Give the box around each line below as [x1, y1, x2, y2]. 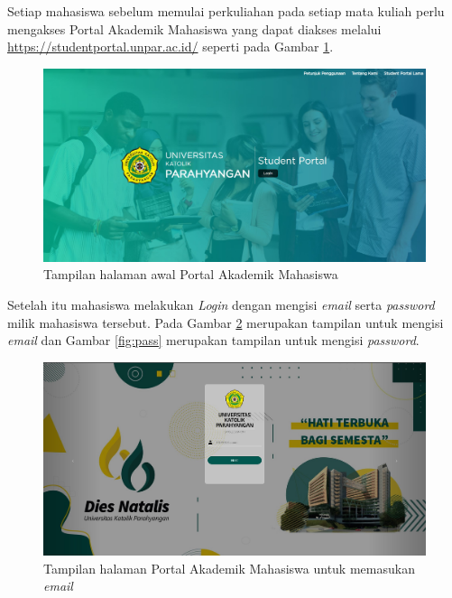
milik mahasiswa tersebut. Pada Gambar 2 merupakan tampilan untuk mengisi [7, 313, 444, 332]
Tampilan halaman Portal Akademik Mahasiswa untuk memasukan [43, 558, 415, 577]
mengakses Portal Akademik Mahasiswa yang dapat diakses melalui [7, 19, 382, 38]
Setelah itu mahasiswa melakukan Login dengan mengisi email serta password [7, 295, 435, 314]
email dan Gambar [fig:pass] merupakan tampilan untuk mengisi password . [7, 331, 420, 350]
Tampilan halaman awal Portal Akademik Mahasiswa [43, 265, 338, 284]
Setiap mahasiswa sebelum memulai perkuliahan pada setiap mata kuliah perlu [7, 2, 445, 20]
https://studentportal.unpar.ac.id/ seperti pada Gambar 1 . [7, 37, 334, 56]
